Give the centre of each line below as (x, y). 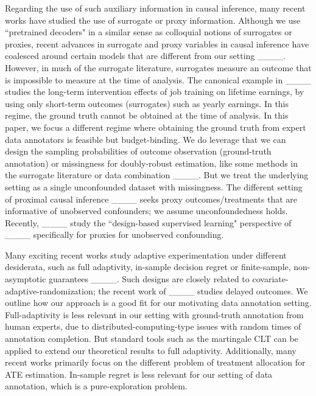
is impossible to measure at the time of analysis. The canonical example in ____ (158, 79)
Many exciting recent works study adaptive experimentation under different (146, 255)
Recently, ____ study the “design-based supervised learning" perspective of (148, 222)
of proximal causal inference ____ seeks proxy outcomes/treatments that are (151, 199)
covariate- (270, 279)
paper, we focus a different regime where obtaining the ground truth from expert (156, 127)
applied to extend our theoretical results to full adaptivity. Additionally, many (151, 350)
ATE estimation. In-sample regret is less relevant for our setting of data (139, 374)
